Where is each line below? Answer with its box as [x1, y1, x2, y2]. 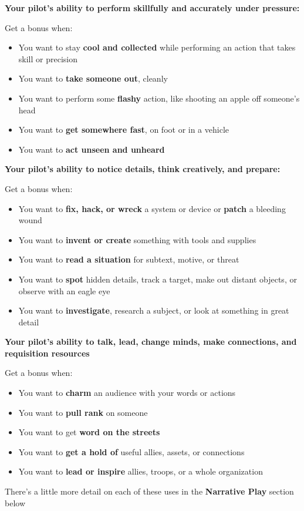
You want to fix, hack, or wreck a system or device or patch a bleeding [18, 202, 286, 214]
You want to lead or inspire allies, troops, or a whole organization [18, 465, 263, 478]
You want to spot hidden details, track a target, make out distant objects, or [18, 273, 297, 285]
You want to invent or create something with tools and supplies [18, 233, 256, 246]
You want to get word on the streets [18, 426, 160, 438]
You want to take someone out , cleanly [18, 72, 168, 85]
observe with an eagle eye [18, 284, 110, 297]
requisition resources [5, 347, 90, 359]
